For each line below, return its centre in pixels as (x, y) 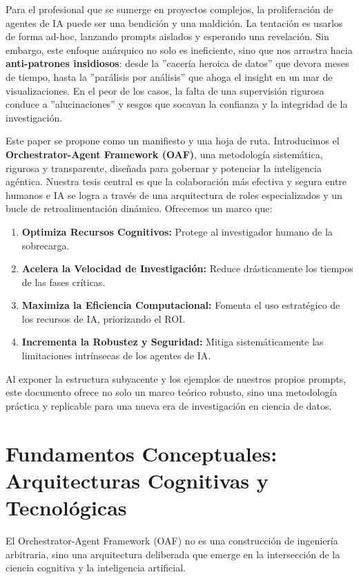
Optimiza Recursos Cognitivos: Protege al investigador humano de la (177, 231)
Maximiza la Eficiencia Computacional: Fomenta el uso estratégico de (181, 305)
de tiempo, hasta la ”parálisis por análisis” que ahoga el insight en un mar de (169, 76)
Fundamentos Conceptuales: (142, 453)
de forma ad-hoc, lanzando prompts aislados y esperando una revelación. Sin (167, 36)
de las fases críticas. (64, 282)
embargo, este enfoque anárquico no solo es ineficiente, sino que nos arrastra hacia (179, 49)
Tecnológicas (66, 507)
